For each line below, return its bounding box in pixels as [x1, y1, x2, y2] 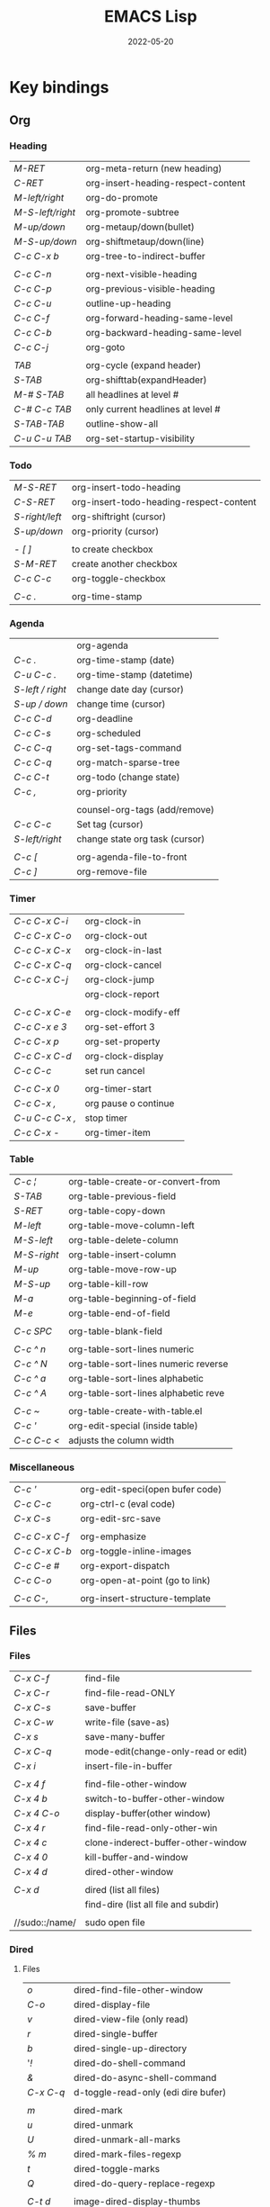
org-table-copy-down [68, 1204, 166, 1217]
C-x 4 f [13, 1778, 46, 1790]
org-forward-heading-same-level [85, 311, 233, 324]
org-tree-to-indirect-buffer [85, 249, 205, 262]
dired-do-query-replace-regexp [73, 2177, 215, 2190]
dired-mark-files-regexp [73, 2148, 182, 2161]
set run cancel [84, 1064, 145, 1076]
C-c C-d [13, 713, 52, 725]
